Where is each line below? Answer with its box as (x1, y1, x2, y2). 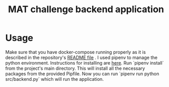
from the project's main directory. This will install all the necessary (5, 65, 145, 71)
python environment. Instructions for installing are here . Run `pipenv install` (5, 60, 164, 66)
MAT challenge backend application (8, 4, 164, 15)
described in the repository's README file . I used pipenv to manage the (5, 54, 158, 61)
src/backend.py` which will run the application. (5, 76, 104, 82)
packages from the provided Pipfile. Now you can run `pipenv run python (5, 70, 160, 77)
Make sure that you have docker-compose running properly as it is (5, 49, 146, 55)
